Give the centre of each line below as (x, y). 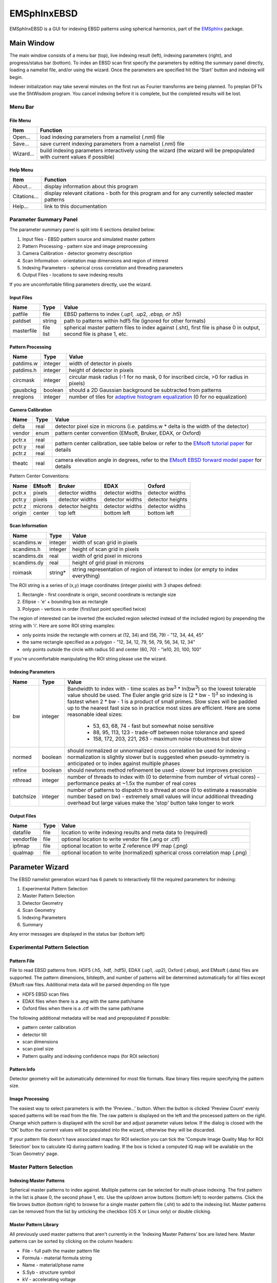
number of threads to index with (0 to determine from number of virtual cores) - (164, 777)
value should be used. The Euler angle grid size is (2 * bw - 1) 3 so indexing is (160, 695)
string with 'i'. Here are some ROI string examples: (62, 626)
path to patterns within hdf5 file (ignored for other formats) (135, 321)
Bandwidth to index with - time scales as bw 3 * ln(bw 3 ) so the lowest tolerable (162, 688)
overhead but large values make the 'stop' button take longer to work (151, 803)
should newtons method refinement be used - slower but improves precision (160, 770)
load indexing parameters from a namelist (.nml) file (103, 137)
